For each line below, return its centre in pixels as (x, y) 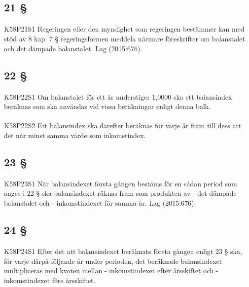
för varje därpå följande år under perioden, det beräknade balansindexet (113, 261)
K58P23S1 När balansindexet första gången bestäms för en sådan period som (121, 183)
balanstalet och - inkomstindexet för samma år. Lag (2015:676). (100, 203)
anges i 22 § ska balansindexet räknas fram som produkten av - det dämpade (120, 193)
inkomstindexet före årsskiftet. (50, 280)
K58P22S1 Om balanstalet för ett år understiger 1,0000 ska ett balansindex (118, 96)
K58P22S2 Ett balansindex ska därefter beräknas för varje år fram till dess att (123, 126)
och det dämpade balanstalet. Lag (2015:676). (73, 48)
